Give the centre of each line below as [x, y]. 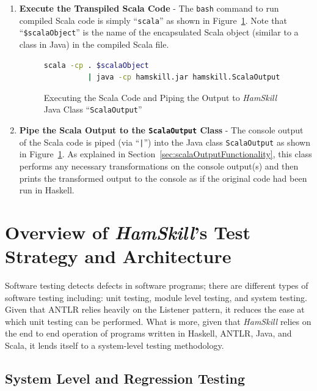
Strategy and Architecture [118, 256]
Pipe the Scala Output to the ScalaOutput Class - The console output [161, 130]
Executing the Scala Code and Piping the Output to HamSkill [160, 97]
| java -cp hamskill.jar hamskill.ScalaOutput [184, 77]
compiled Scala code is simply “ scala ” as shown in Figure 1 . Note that [153, 20]
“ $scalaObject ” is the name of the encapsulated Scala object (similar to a [159, 32]
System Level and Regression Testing [125, 378]
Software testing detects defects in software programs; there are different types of [157, 285]
